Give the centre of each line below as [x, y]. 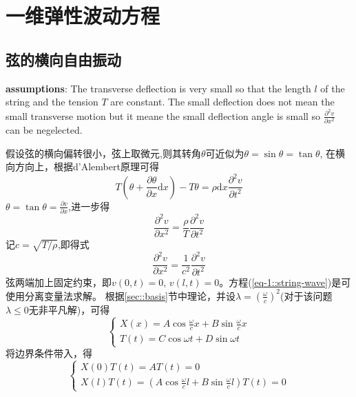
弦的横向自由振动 [63, 59]
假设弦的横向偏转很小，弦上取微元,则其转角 [103, 153]
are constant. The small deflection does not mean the [222, 102]
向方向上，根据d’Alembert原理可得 [82, 166]
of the [333, 88]
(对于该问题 [306, 295]
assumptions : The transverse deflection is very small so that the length [158, 88]
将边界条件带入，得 [49, 353]
